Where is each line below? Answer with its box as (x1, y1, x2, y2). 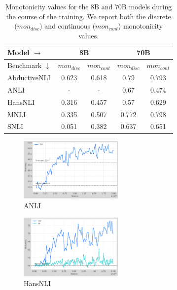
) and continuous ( (39, 21, 96, 31)
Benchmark (7, 60, 42, 70)
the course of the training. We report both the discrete (6, 11, 171, 21)
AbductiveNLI (7, 72, 51, 83)
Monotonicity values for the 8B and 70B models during (5, 1, 172, 11)
